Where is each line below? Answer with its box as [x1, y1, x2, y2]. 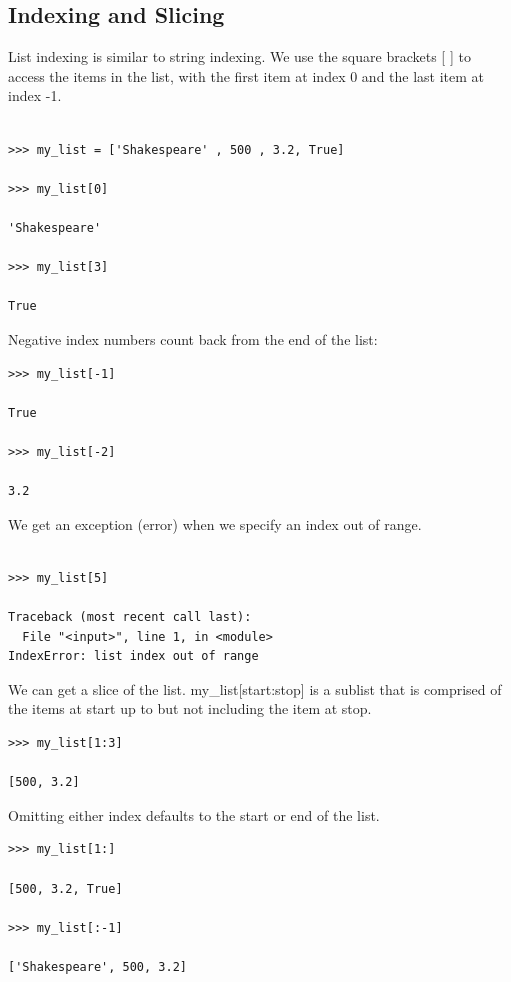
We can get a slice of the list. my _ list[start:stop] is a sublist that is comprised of [8, 678, 502, 699]
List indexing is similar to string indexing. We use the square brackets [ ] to [8, 46, 471, 67]
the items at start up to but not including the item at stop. [8, 698, 372, 719]
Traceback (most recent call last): [8, 610, 252, 625]
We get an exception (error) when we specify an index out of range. [8, 513, 422, 534]
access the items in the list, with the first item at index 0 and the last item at [8, 65, 485, 86]
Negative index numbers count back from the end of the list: [8, 328, 378, 349]
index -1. [8, 85, 62, 106]
